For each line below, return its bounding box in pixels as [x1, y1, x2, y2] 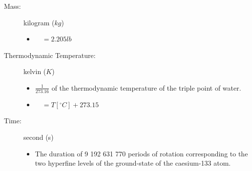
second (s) [23, 132, 54, 142]
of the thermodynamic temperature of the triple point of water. [51, 82, 241, 93]
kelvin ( [23, 66, 46, 76]
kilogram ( [23, 17, 55, 27]
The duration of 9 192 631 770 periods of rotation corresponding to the [35, 148, 248, 158]
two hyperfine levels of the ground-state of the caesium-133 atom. [35, 158, 231, 168]
